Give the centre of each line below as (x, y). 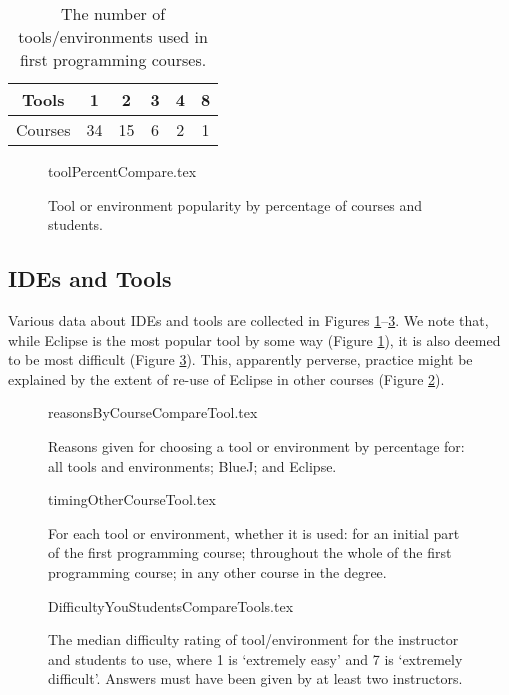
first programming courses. (113, 59)
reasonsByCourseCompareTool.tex (153, 412)
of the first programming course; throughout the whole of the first (250, 552)
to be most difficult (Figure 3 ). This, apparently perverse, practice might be (240, 359)
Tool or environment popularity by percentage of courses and (235, 204)
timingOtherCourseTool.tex (132, 499)
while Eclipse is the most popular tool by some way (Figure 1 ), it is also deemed (254, 339)
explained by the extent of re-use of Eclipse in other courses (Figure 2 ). (226, 378)
